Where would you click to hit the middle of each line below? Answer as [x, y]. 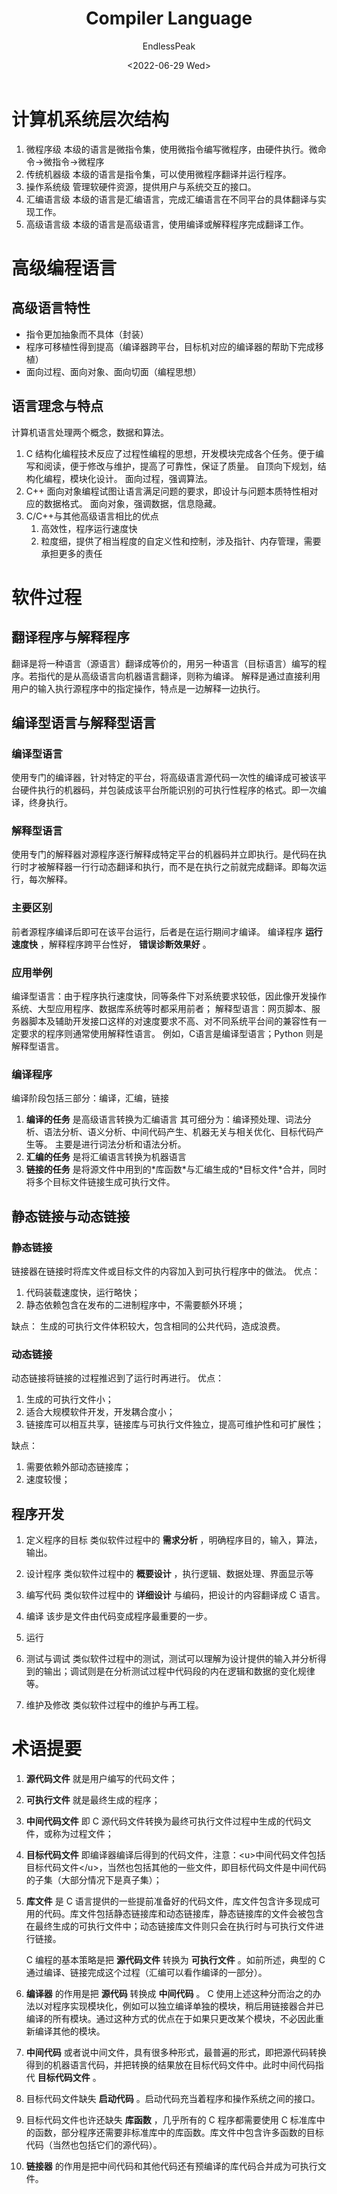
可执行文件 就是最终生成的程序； [93, 1800]
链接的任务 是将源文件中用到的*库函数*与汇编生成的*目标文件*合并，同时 [176, 1169]
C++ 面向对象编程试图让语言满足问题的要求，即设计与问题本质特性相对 [172, 491]
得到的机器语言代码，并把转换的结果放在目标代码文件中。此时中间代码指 [174, 2065]
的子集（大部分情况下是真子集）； [94, 1880]
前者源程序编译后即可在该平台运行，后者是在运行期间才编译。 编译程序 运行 [167, 931]
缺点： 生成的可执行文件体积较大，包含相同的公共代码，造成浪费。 [148, 1326]
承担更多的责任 [71, 553]
